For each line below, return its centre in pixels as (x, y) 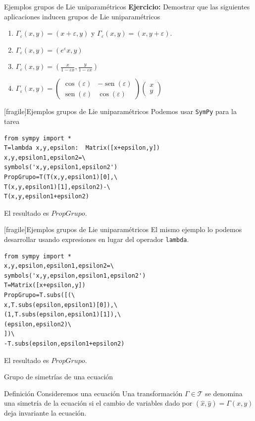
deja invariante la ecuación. (45, 413)
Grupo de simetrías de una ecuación (59, 377)
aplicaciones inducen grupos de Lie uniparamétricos (82, 16)
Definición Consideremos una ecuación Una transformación (93, 393)
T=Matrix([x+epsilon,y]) (45, 285)
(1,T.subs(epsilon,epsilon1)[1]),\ (63, 315)
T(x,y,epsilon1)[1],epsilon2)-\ (57, 187)
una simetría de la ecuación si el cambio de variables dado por (98, 403)
